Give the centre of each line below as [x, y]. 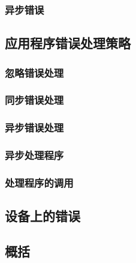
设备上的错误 [43, 216]
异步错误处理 [34, 128]
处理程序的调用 [39, 182]
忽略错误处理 [34, 72]
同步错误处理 [34, 100]
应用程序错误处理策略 [68, 43]
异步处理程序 [34, 155]
